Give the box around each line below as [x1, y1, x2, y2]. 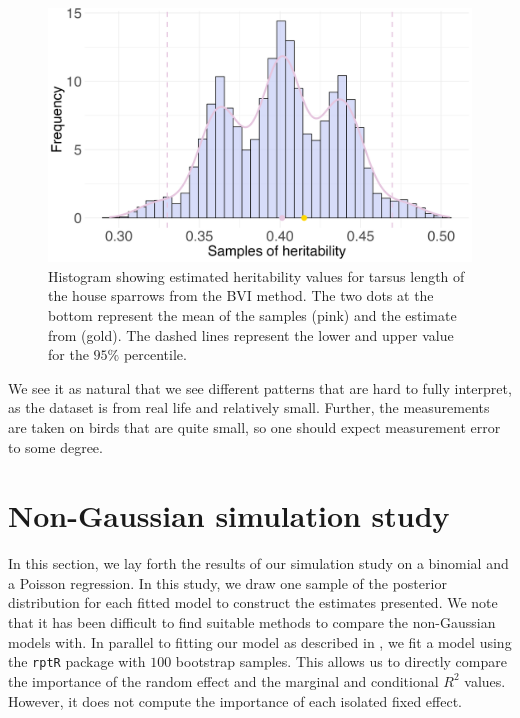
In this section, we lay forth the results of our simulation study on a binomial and [8, 553, 509, 574]
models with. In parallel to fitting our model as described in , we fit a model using [8, 631, 512, 652]
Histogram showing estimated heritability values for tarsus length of [48, 265, 465, 286]
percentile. [123, 344, 187, 365]
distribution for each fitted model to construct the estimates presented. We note [8, 592, 498, 613]
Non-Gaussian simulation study [8, 495, 450, 536]
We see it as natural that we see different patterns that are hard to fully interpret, [8, 377, 512, 398]
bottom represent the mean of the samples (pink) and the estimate [48, 305, 457, 326]
